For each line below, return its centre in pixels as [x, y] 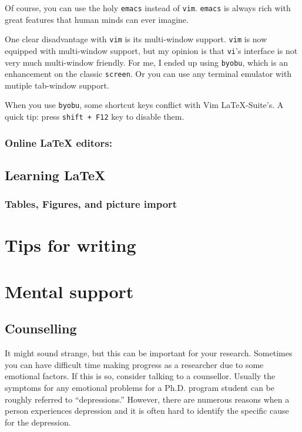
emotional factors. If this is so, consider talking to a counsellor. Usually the [140, 376]
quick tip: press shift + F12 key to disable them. [95, 117]
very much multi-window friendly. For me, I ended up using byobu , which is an [146, 62]
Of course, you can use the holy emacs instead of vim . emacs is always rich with [148, 8]
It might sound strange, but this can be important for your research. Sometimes [149, 353]
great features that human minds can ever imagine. [97, 19]
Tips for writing [71, 245]
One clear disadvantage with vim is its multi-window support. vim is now [136, 39]
